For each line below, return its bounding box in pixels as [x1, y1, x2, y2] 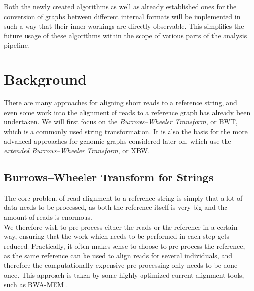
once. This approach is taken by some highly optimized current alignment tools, [4, 269, 244, 280]
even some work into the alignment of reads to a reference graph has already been [4, 107, 251, 117]
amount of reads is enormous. [4, 212, 92, 222]
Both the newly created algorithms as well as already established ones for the [4, 1, 237, 11]
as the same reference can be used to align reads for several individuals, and [4, 250, 232, 261]
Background [4, 69, 87, 89]
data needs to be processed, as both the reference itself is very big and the [4, 202, 227, 212]
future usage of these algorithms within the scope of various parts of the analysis [4, 30, 247, 40]
